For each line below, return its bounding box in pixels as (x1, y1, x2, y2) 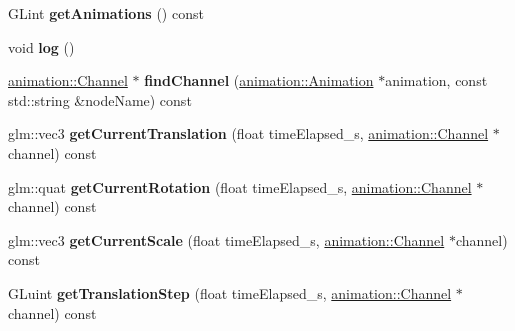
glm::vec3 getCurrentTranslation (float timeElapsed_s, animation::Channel (8, 123, 489, 144)
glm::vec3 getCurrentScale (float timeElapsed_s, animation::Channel (8, 229, 445, 250)
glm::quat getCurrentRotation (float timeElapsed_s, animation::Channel (8, 176, 472, 197)
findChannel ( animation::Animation (144, 70, 374, 91)
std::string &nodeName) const (8, 89, 192, 110)
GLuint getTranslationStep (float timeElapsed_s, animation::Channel (8, 282, 452, 303)
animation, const (385, 70, 488, 91)
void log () (8, 36, 75, 57)
